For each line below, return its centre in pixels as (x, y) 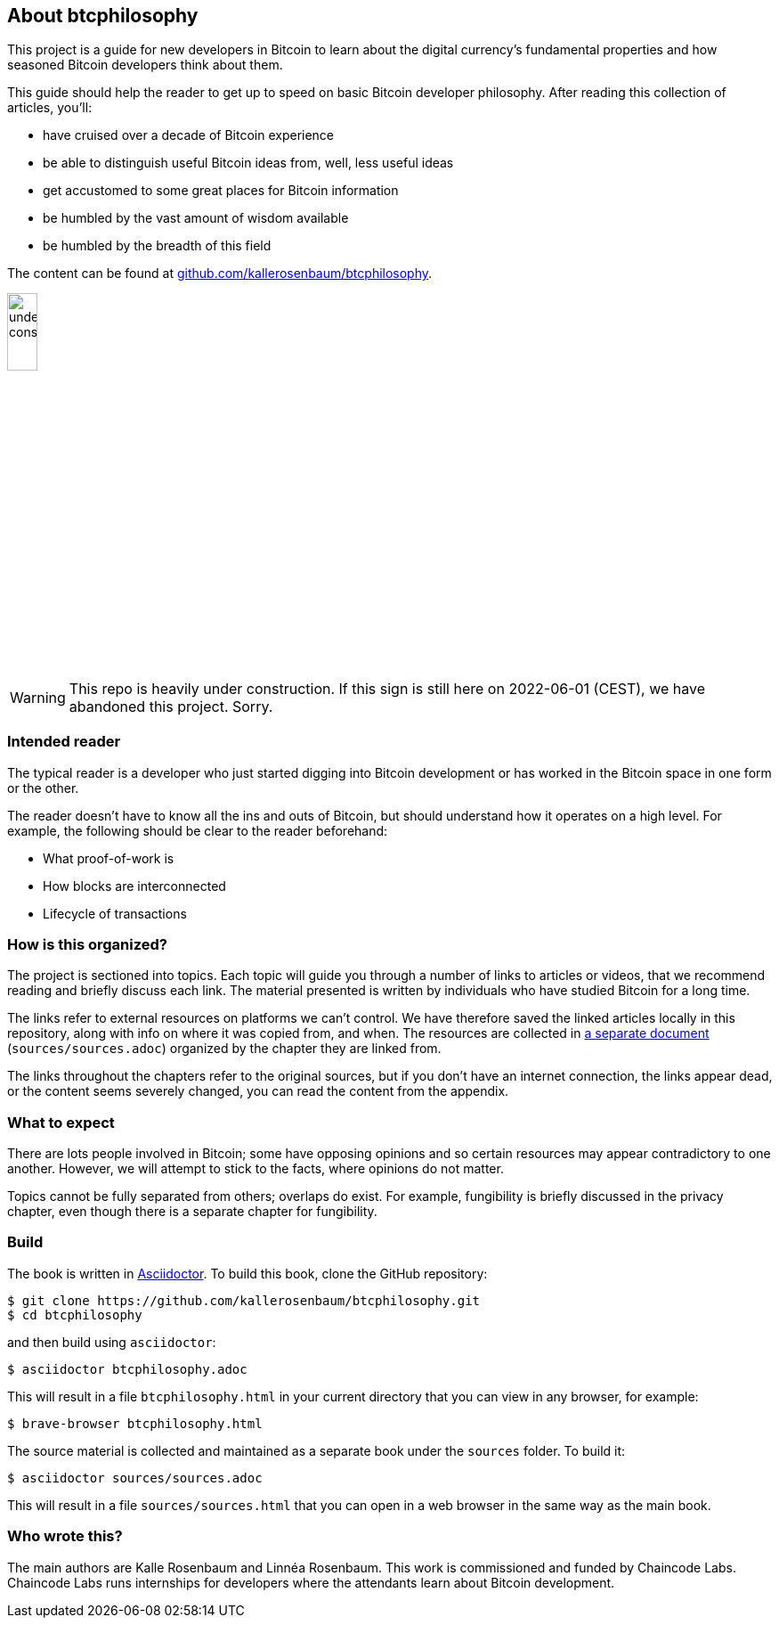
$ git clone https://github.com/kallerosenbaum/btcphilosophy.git (244, 1300)
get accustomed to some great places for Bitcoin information (221, 191)
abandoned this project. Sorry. (171, 706)
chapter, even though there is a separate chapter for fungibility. (192, 1212)
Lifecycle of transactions (115, 913)
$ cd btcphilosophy (75, 1315)
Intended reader (64, 742)
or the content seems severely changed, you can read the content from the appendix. (258, 1091)
